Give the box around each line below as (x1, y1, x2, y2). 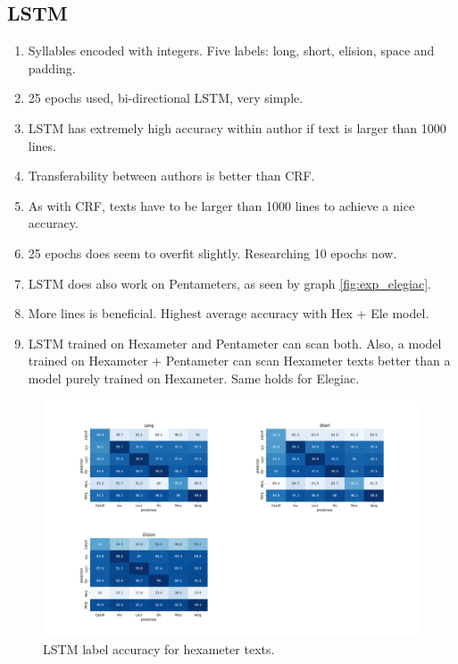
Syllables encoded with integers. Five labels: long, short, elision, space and (28, 41, 435, 60)
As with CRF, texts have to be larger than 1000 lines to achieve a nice (28, 196, 415, 214)
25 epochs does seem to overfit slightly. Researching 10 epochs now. (28, 243, 397, 262)
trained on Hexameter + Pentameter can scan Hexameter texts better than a (28, 351, 451, 370)
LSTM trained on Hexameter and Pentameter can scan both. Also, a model (28, 333, 442, 352)
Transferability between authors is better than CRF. (28, 166, 315, 185)
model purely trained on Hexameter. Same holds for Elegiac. (28, 368, 360, 387)
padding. (28, 58, 76, 77)
